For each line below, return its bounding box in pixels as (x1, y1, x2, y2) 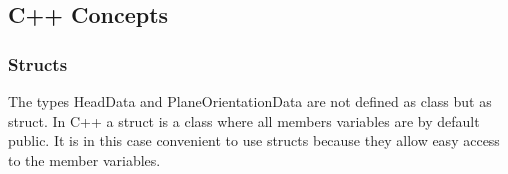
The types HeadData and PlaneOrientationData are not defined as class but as (8, 91, 492, 111)
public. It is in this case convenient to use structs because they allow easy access (8, 130, 500, 151)
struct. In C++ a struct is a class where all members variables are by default (8, 110, 480, 131)
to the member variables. (8, 149, 161, 170)
